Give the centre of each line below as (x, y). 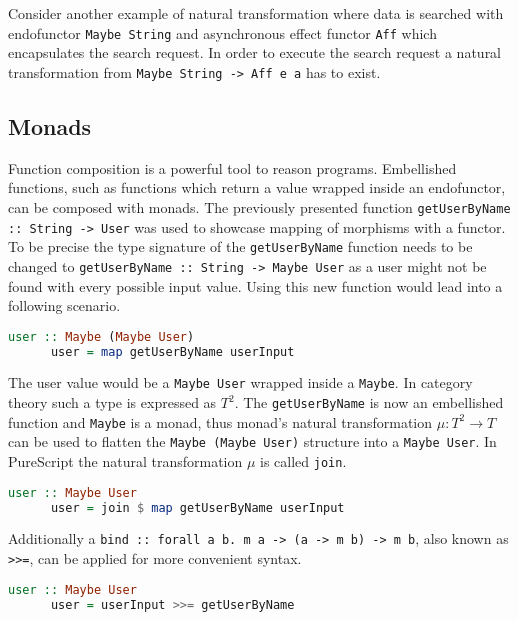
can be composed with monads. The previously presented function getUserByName (259, 206)
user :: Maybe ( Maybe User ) (101, 336)
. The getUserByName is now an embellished (369, 402)
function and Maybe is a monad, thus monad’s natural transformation (220, 421)
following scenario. (64, 305)
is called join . (303, 461)
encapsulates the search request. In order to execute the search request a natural (255, 52)
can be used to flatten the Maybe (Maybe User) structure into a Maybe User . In (252, 441)
